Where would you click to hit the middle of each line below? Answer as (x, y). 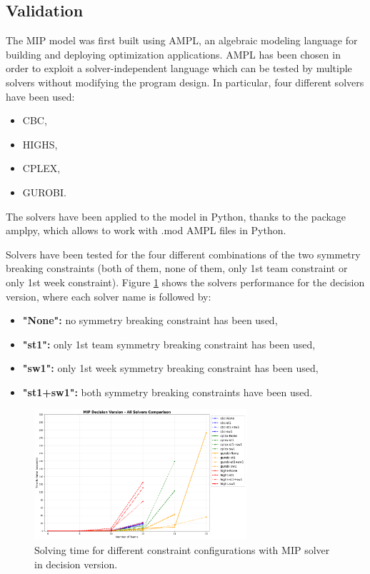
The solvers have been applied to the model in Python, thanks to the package (176, 216)
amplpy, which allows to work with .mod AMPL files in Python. (146, 230)
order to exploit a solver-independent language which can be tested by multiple (179, 68)
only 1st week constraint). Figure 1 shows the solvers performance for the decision (185, 282)
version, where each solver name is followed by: (109, 296)
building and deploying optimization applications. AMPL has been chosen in (173, 54)
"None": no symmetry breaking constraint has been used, (150, 320)
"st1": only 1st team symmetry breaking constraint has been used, (169, 344)
